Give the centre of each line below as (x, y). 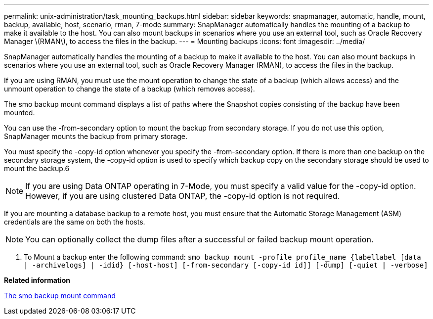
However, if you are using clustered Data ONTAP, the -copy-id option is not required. (183, 196)
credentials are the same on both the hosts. (75, 222)
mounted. (20, 113)
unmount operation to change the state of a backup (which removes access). (130, 89)
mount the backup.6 (37, 168)
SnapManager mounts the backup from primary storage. (96, 136)
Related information (37, 280)
